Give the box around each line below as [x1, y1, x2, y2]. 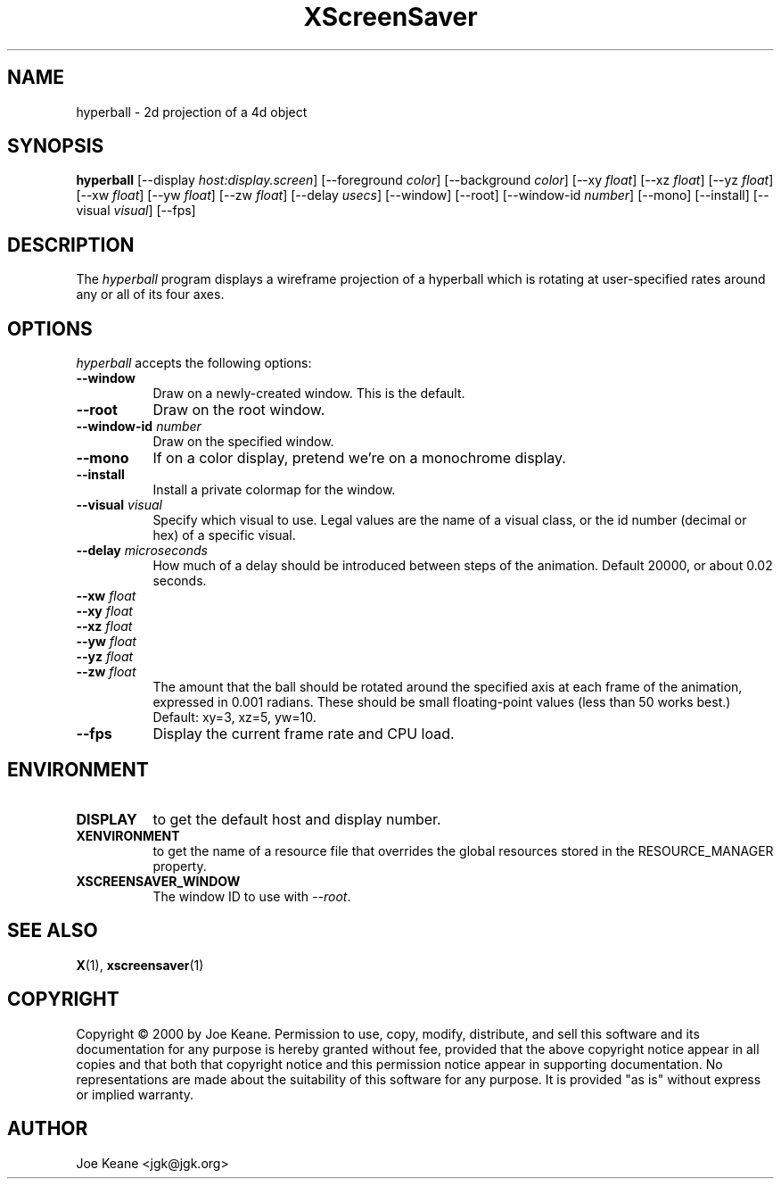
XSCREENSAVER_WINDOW [76, 873, 241, 889]
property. [152, 858, 207, 874]
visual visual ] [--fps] [76, 203, 196, 219]
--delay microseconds [76, 543, 208, 559]
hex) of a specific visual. [152, 527, 296, 543]
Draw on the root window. [152, 401, 325, 419]
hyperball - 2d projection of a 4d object [76, 104, 308, 120]
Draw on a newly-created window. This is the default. [152, 386, 465, 402]
